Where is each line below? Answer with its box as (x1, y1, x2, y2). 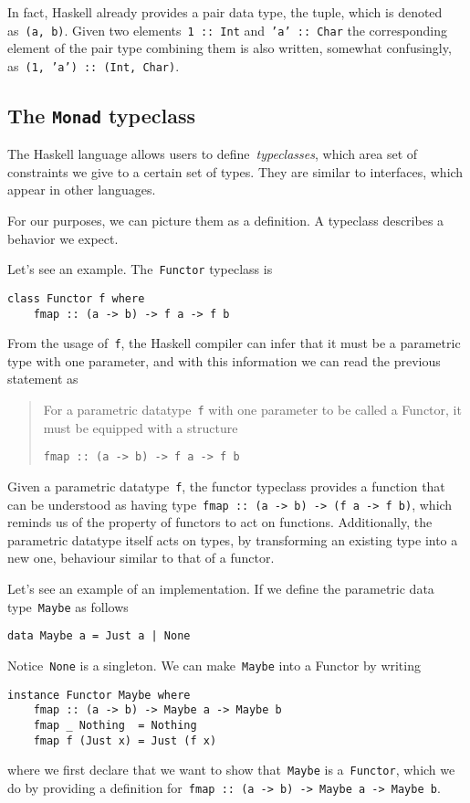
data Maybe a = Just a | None (7, 629, 191, 643)
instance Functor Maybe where (7, 688, 191, 702)
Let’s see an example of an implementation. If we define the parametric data (7, 579, 434, 598)
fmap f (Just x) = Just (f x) (33, 734, 217, 747)
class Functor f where (7, 291, 145, 305)
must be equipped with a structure (43, 417, 238, 437)
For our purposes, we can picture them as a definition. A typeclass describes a (7, 211, 444, 230)
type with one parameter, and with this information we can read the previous (7, 351, 441, 370)
